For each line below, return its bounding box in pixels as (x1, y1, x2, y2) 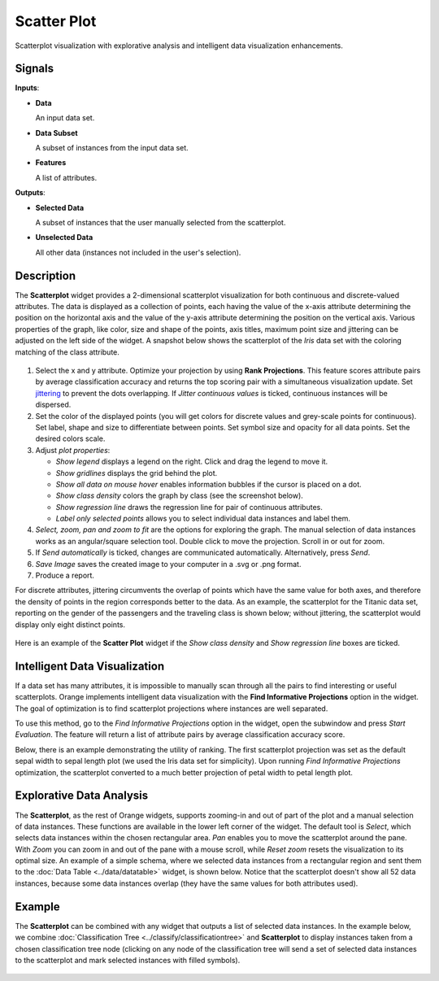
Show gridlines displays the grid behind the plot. (55, 468, 218, 477)
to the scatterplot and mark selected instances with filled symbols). (15, 955, 241, 965)
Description (15, 268, 76, 282)
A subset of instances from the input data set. (35, 143, 189, 153)
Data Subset (35, 128, 78, 137)
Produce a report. (35, 570, 95, 581)
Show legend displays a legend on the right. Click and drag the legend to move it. (55, 456, 328, 467)
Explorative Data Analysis (15, 789, 149, 803)
